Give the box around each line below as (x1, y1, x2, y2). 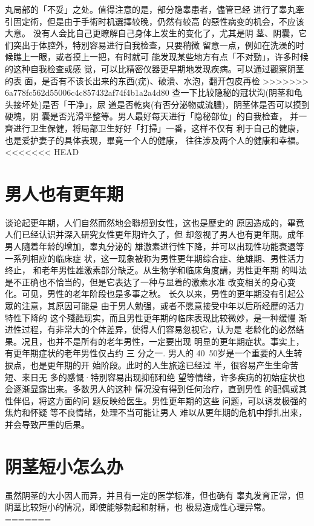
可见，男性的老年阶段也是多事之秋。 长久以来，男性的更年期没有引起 (21, 287, 296, 300)
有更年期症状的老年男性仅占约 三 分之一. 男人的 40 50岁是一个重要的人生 (5, 347, 294, 359)
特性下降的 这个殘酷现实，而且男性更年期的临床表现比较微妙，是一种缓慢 (5, 311, 296, 324)
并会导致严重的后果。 (5, 418, 90, 430)
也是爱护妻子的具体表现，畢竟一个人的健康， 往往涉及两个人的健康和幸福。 (5, 133, 304, 146)
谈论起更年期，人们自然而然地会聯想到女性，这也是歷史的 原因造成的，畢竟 (5, 216, 304, 228)
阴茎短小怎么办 (5, 453, 124, 478)
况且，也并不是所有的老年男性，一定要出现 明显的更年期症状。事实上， (21, 335, 304, 347)
